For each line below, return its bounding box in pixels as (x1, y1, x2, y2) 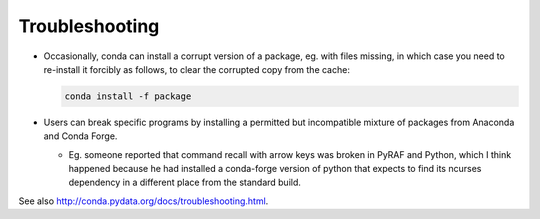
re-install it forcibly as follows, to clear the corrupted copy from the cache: (43, 63, 350, 75)
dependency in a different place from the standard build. (68, 176, 302, 189)
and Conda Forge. (43, 130, 118, 142)
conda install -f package (64, 90, 192, 102)
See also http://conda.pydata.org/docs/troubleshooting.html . (18, 195, 269, 207)
